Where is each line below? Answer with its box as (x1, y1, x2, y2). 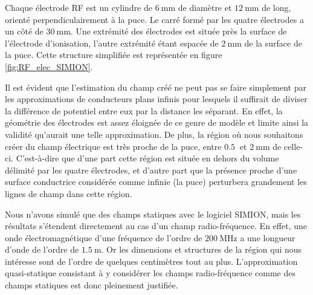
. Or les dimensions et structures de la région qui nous (101, 243, 302, 256)
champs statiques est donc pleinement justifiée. (5, 279, 178, 291)
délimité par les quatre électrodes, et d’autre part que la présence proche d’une (5, 163, 297, 176)
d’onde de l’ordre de (5, 243, 79, 256)
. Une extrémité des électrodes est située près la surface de (70, 25, 287, 37)
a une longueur (240, 231, 295, 244)
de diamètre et (178, 1, 232, 13)
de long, (262, 1, 291, 13)
